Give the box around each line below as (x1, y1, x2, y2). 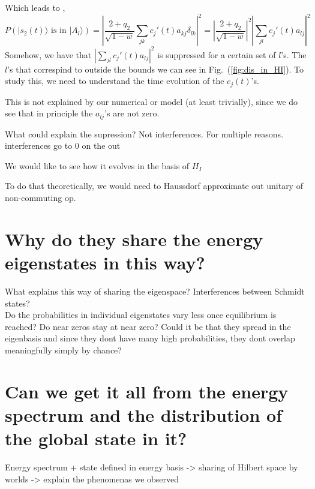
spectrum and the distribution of (5, 402, 282, 427)
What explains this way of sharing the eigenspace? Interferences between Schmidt (5, 284, 305, 297)
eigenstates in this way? (5, 250, 205, 275)
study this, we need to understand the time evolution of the (5, 74, 224, 87)
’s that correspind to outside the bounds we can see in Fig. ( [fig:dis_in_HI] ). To (7, 62, 304, 75)
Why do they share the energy (5, 226, 263, 251)
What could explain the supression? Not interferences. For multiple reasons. (5, 127, 284, 140)
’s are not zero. (104, 107, 160, 119)
